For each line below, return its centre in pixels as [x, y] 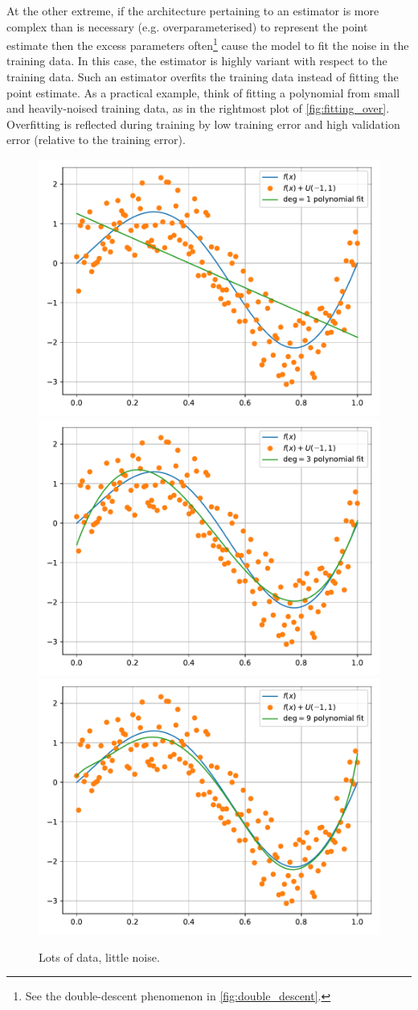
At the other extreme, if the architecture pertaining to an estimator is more [193, 10]
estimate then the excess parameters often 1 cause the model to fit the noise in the [208, 44]
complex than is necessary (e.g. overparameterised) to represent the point [187, 26]
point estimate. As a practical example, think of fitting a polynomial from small [203, 92]
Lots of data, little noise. [99, 956]
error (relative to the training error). [96, 140]
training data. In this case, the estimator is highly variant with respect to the [197, 61]
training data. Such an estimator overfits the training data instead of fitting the [203, 77]
